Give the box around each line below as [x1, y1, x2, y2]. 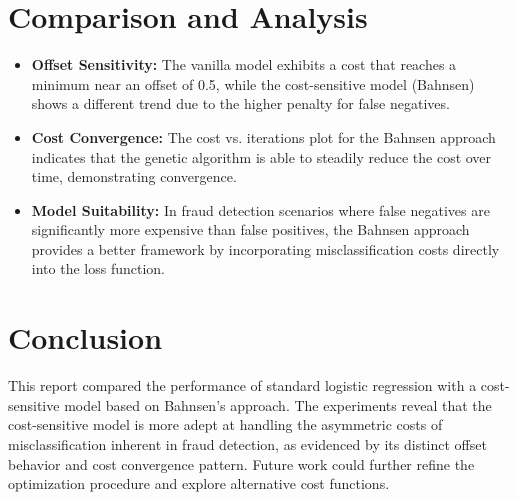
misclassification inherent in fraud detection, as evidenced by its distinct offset [8, 433, 487, 454]
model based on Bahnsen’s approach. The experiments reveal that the [64, 394, 492, 415]
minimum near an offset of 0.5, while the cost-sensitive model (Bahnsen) [31, 73, 475, 94]
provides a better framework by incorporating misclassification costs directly [31, 238, 500, 259]
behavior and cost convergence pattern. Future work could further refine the [8, 453, 475, 474]
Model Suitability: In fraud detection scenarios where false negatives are [31, 199, 490, 220]
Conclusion [8, 317, 163, 358]
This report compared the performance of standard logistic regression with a [8, 375, 477, 396]
